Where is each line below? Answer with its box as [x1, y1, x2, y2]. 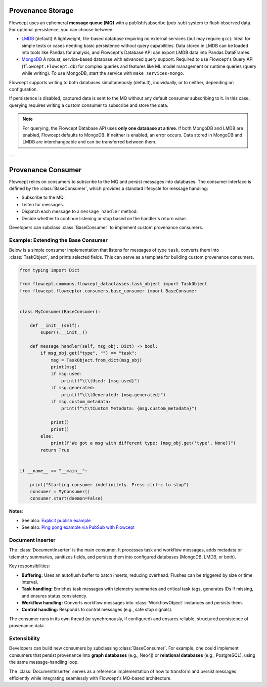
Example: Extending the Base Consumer [9, 236, 108, 243]
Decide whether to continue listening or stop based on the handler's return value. [21, 215, 187, 221]
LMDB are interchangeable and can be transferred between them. [22, 139, 157, 145]
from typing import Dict [19, 267, 80, 273]
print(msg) [50, 364, 78, 369]
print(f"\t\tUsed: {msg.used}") [61, 378, 140, 383]
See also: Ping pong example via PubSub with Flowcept [21, 524, 135, 530]
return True [40, 447, 69, 453]
